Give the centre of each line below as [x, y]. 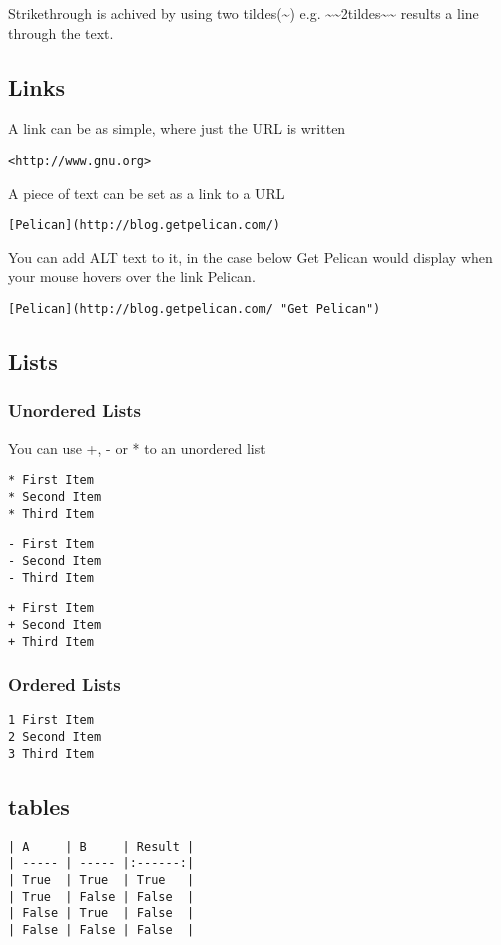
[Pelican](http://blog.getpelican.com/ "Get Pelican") [194, 309]
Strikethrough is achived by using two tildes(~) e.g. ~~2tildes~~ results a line [243, 13]
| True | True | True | [101, 879]
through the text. [61, 32]
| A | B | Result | [101, 846]
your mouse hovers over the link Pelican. [132, 276]
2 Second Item [55, 737]
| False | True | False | [101, 913]
